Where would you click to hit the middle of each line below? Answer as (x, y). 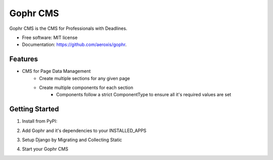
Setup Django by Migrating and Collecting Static (72, 140)
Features (24, 59)
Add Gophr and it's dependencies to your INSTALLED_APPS (84, 130)
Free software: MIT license (50, 37)
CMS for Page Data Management (56, 71)
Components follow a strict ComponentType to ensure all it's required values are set (144, 95)
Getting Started (34, 109)
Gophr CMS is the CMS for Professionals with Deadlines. (68, 28)
